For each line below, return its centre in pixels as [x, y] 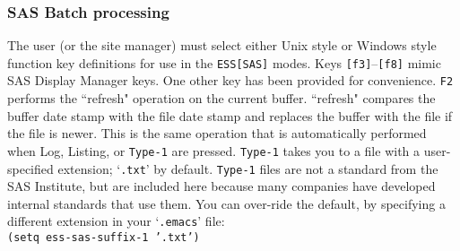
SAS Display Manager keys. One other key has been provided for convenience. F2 [230, 80]
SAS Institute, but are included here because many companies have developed [221, 186]
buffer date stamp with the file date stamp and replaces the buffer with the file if [230, 115]
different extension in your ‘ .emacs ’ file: [116, 221]
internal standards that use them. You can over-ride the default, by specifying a [226, 203]
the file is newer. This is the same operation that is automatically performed [217, 133]
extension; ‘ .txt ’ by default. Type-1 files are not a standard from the [248, 168]
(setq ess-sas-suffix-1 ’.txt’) [104, 238]
